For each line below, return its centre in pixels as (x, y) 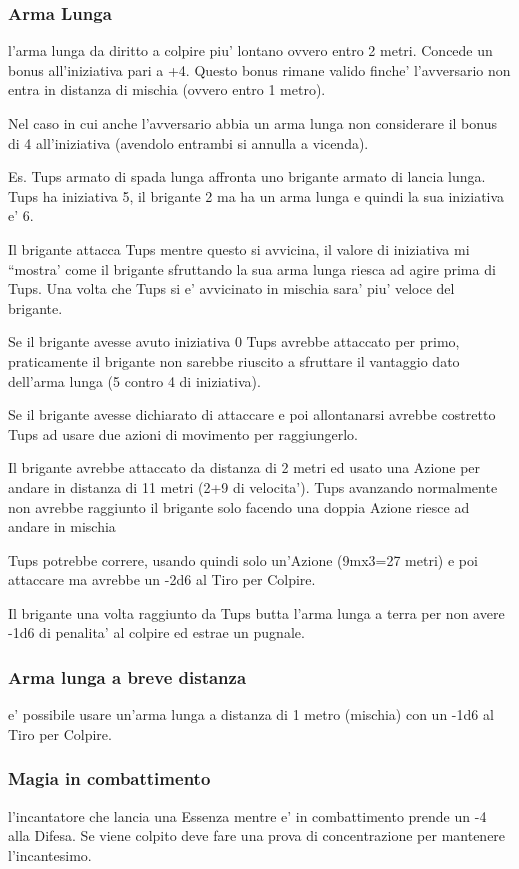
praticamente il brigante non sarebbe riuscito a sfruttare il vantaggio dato (234, 360)
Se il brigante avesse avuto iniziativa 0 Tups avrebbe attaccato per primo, (234, 341)
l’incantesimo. (50, 854)
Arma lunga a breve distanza (127, 676)
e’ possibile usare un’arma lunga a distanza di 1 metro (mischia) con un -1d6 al (251, 714)
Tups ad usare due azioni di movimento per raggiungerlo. (183, 433)
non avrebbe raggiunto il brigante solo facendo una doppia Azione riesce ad (239, 506)
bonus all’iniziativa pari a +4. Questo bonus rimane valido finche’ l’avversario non (259, 69)
